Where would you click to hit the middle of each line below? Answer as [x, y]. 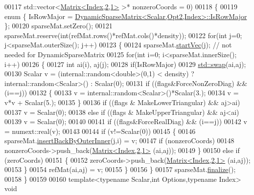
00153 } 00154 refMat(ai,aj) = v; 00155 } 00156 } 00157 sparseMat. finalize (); [120, 169]
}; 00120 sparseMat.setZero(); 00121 [58, 26]
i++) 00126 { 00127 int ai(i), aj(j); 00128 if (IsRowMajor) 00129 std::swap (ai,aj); [125, 64]
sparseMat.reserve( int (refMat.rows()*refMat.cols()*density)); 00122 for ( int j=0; [123, 35]
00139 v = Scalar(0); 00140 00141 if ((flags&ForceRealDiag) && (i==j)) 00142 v [126, 121]
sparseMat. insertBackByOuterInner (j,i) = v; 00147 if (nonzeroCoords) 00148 [119, 141]
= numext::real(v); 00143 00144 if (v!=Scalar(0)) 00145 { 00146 [100, 131]
